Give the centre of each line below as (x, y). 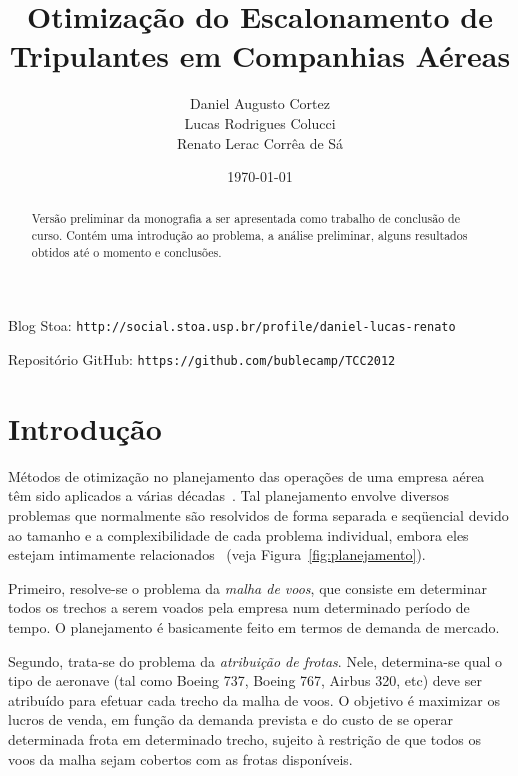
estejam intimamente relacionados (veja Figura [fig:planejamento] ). (217, 554)
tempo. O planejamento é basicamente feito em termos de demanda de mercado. (254, 627)
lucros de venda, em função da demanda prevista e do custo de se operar (230, 719)
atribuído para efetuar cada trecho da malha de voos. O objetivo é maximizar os (254, 699)
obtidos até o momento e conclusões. (126, 251)
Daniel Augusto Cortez (260, 103)
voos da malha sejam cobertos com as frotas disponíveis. (180, 758)
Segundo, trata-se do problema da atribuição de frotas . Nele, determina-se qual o (255, 660)
